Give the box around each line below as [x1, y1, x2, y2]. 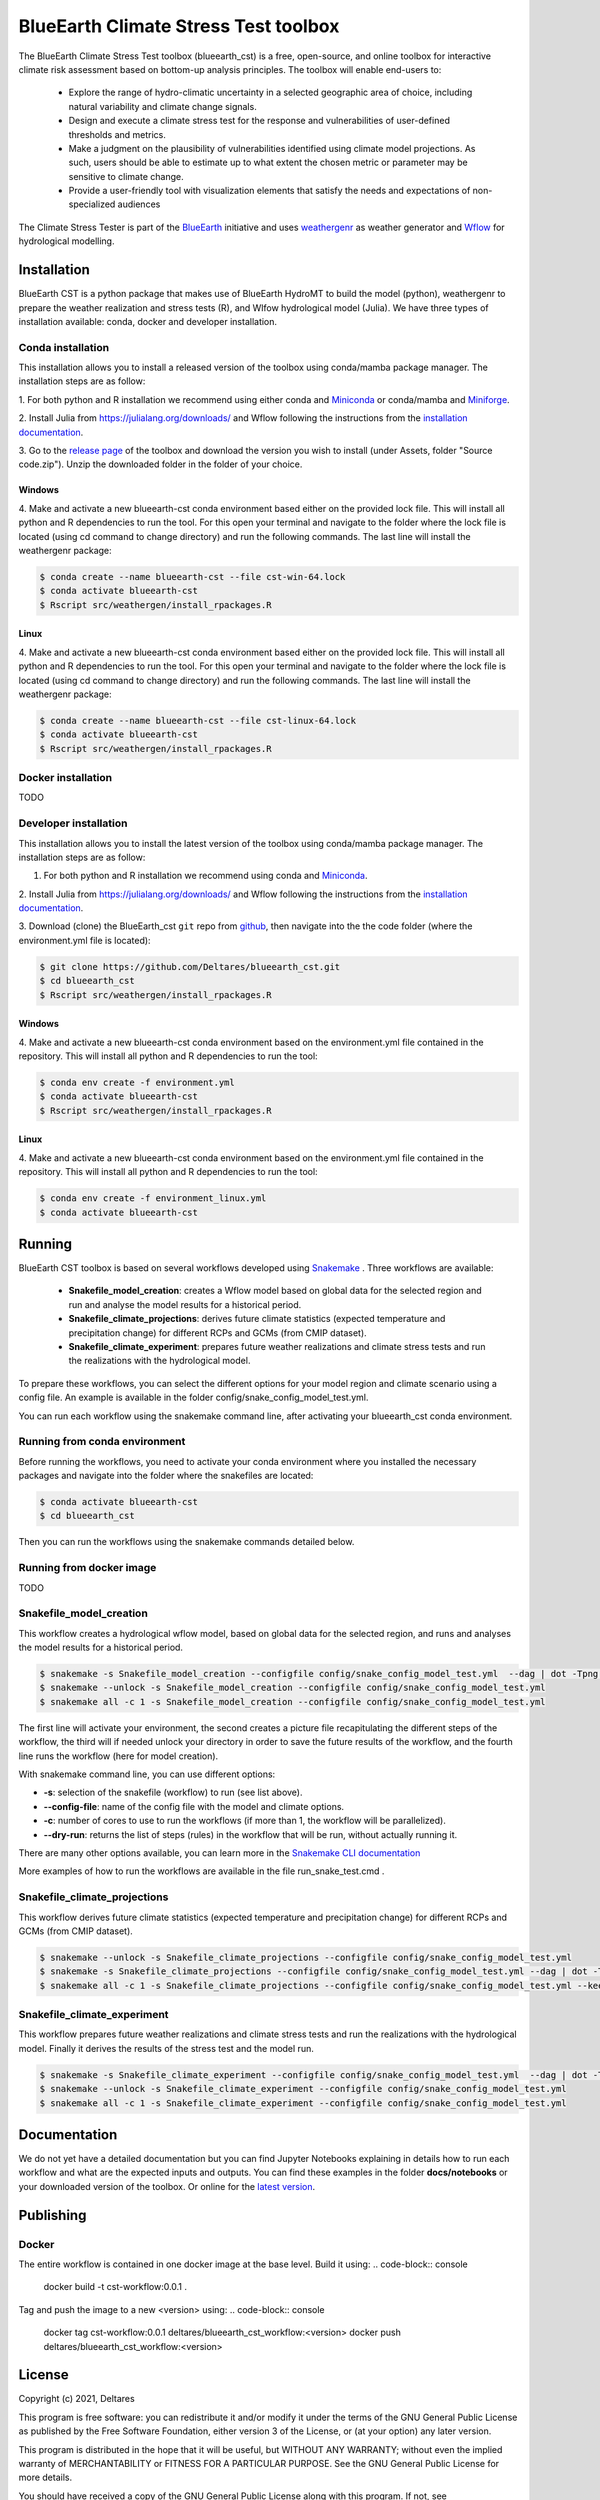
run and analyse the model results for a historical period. [68, 1298, 302, 1310]
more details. [18, 2471, 73, 2484]
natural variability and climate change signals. [68, 100, 257, 112]
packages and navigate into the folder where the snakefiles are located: [18, 1470, 314, 1482]
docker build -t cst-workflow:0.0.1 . [43, 2281, 188, 2293]
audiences [117, 198, 161, 210]
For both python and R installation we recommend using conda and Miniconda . [43, 870, 369, 882]
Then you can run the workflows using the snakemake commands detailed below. [18, 1536, 355, 1548]
